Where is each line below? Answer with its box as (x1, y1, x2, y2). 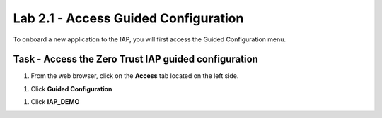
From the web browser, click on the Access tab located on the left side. (30, 72, 239, 80)
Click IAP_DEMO (30, 98, 80, 106)
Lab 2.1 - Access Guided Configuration (13, 11, 244, 26)
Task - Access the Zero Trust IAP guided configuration (13, 53, 258, 65)
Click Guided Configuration (30, 84, 112, 93)
